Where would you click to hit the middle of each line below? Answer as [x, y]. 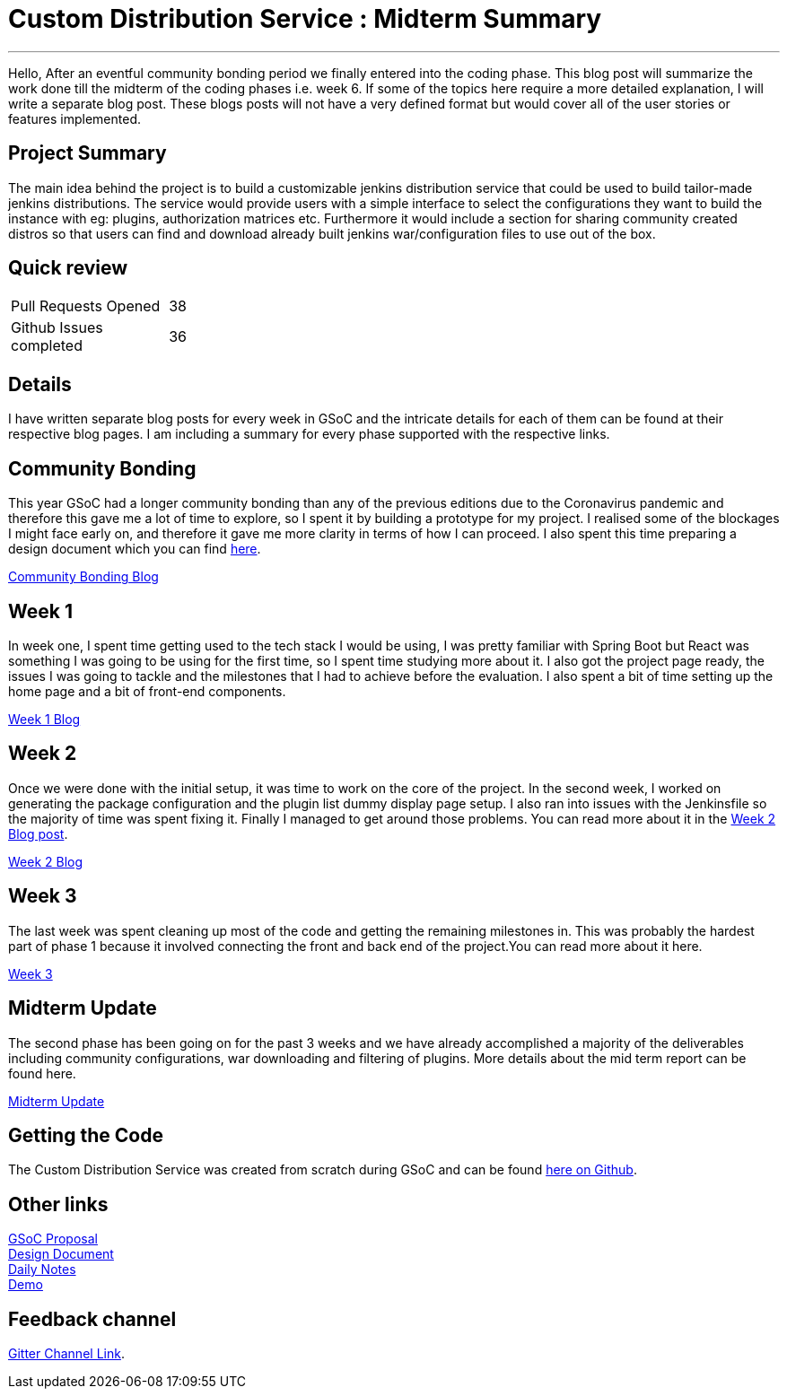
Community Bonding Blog [83, 577]
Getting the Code [86, 1135]
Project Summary [87, 153]
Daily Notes [42, 1269]
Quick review [68, 268]
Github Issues [57, 328]
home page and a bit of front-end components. [147, 691]
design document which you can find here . [135, 549]
